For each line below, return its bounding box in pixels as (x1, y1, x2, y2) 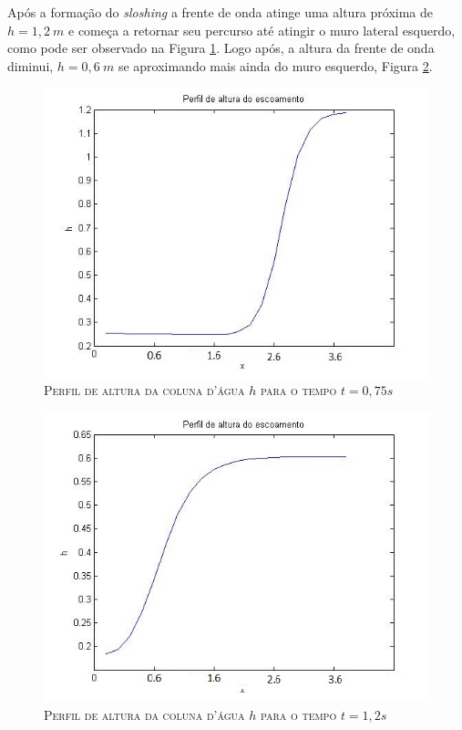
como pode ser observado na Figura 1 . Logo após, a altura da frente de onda (7, 38, 435, 57)
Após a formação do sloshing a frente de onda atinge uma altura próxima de (7, 3, 434, 21)
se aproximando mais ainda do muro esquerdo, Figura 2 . (118, 56, 433, 75)
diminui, (7, 56, 54, 75)
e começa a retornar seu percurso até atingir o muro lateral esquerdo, (68, 20, 456, 39)
